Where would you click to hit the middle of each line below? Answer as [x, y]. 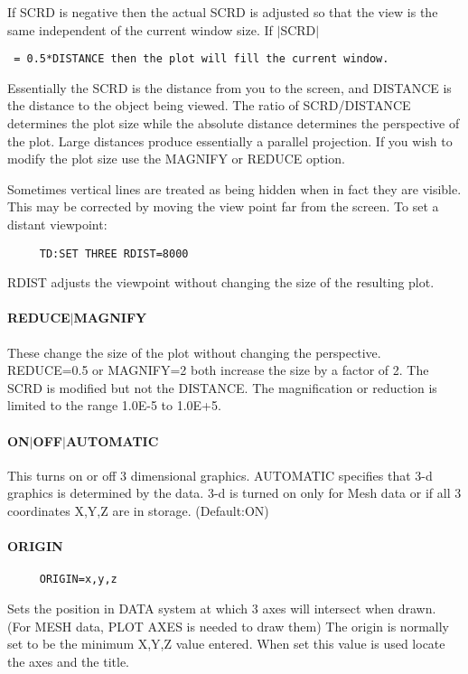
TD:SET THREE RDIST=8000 [114, 253]
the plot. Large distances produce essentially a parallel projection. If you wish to [230, 140]
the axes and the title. [69, 661]
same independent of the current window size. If [140, 29]
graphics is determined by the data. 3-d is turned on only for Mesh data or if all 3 [234, 493]
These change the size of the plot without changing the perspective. [194, 352]
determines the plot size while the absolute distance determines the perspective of [234, 123]
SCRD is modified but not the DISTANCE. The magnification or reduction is [222, 387]
